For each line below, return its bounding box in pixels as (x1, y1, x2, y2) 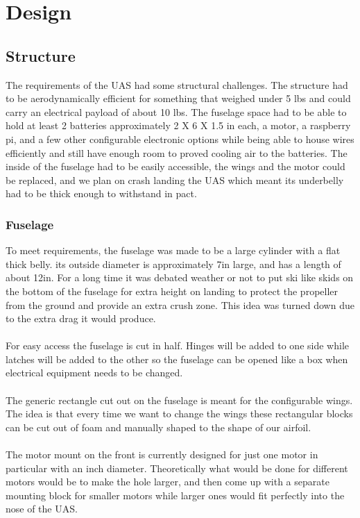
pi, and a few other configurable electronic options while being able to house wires (6, 131, 354, 146)
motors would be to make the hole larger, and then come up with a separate (6, 474, 329, 489)
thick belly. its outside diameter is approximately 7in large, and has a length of (6, 256, 341, 271)
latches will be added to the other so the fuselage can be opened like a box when (6, 351, 348, 366)
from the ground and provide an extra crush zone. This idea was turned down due (6, 297, 354, 312)
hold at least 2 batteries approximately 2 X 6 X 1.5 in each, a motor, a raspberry (6, 118, 351, 133)
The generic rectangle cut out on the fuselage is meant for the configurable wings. (6, 392, 353, 407)
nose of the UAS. (6, 501, 78, 516)
